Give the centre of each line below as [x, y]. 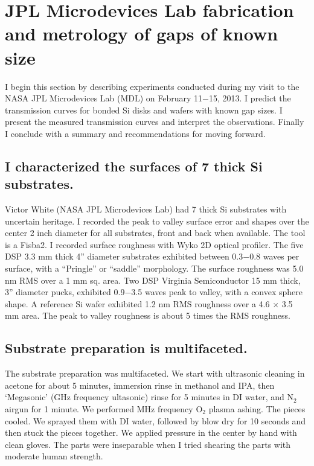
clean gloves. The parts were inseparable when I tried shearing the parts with [148, 444]
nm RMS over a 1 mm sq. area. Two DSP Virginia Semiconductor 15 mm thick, [153, 280]
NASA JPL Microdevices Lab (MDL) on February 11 [104, 98]
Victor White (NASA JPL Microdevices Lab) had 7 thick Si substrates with [146, 209]
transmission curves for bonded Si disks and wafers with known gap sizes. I [144, 110]
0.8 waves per [274, 256]
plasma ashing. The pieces [257, 408]
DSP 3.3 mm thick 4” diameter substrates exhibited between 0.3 [124, 256]
